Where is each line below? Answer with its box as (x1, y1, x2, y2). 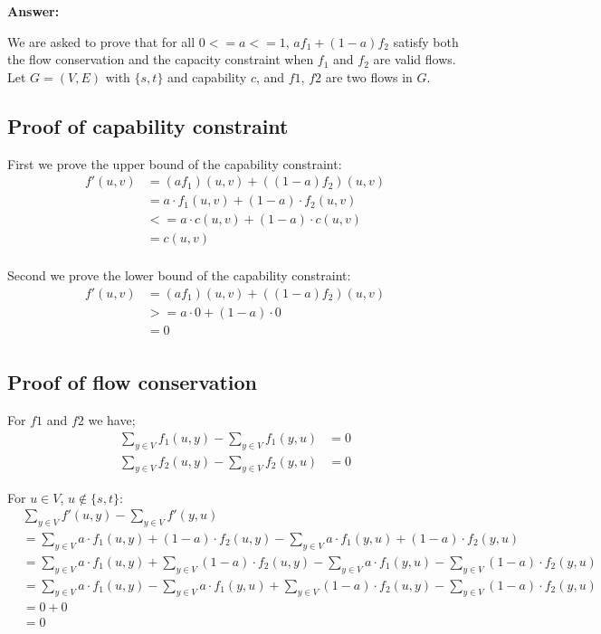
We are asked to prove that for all (7, 32, 196, 51)
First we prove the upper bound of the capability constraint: (7, 154, 342, 173)
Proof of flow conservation (7, 368, 258, 396)
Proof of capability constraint (7, 111, 289, 139)
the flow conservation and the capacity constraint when (7, 50, 314, 69)
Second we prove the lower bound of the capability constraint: (7, 266, 351, 285)
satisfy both (393, 32, 459, 51)
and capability (167, 67, 247, 86)
